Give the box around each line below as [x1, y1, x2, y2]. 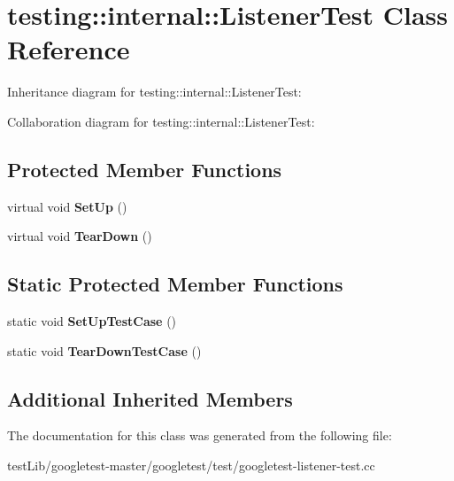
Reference [7, 31, 130, 67]
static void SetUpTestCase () [7, 312, 177, 330]
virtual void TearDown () [7, 227, 152, 245]
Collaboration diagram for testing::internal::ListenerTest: [7, 112, 315, 130]
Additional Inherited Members [7, 384, 293, 412]
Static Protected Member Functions [7, 270, 343, 298]
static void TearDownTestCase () [7, 341, 202, 360]
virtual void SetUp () [7, 197, 127, 215]
